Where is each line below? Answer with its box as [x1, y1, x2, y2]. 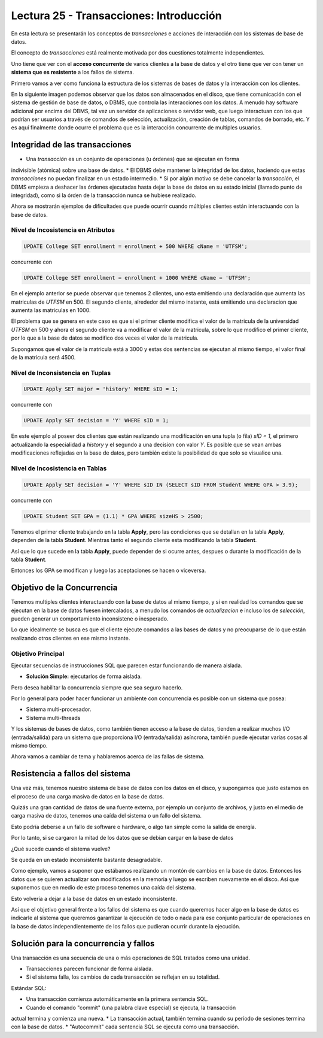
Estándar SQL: [11, 984, 47, 991]
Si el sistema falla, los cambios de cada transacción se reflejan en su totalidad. [26, 973, 220, 980]
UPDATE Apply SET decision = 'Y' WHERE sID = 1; [23, 417, 169, 424]
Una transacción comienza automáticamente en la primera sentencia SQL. [26, 995, 209, 1003]
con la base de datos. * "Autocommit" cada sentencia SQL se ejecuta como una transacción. [11, 1023, 240, 1030]
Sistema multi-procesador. [26, 706, 92, 713]
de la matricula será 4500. [11, 353, 76, 361]
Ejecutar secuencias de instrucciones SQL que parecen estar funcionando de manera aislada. [11, 662, 242, 669]
